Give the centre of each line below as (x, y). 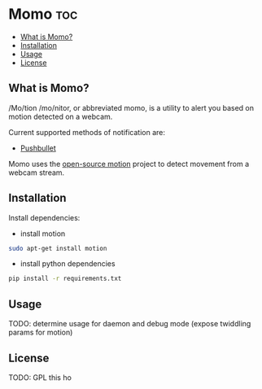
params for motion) (41, 332)
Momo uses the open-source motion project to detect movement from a (129, 164)
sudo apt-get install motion (58, 248)
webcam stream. (37, 173)
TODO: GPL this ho (40, 377)
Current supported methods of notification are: (87, 132)
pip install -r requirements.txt (65, 279)
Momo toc (43, 14)
